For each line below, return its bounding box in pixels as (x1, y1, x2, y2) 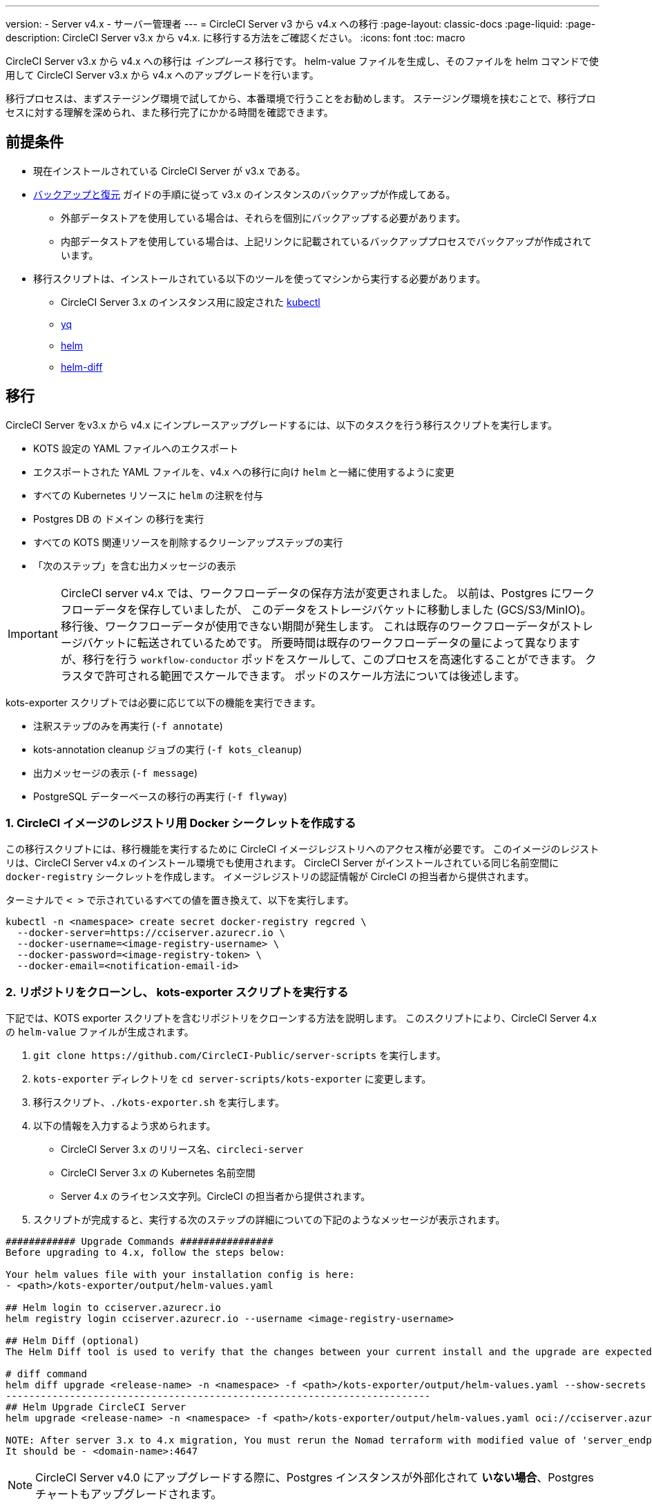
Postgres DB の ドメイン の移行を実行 (33, 512, 204, 525)
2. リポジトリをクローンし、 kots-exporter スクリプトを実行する (6, 984, 349, 999)
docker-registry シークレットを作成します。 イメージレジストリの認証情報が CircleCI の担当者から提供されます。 (6, 871, 535, 883)
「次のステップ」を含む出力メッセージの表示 (33, 559, 236, 572)
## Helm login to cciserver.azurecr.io (6, 1302, 221, 1314)
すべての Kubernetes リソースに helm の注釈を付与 (33, 489, 264, 501)
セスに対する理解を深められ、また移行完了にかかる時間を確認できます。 (6, 106, 334, 118)
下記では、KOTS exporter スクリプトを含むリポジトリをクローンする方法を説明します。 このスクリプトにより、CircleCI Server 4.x (6, 1012, 597, 1025)
